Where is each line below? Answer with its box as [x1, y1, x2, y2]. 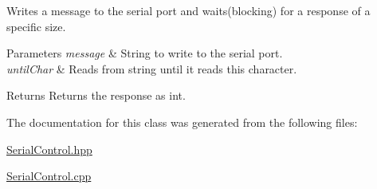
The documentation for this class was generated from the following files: [6, 113, 358, 130]
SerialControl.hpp [6, 140, 92, 157]
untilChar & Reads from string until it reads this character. [6, 60, 297, 77]
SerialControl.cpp [6, 167, 92, 184]
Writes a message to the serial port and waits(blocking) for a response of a [6, 2, 371, 18]
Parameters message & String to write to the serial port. [6, 45, 283, 61]
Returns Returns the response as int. [6, 87, 186, 104]
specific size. [6, 18, 66, 34]
